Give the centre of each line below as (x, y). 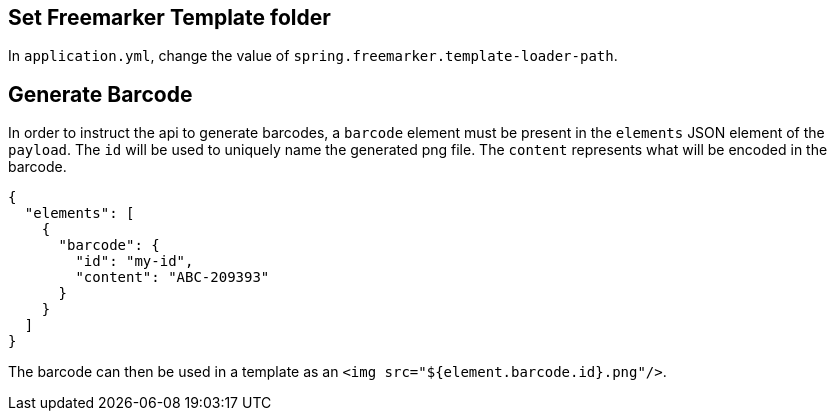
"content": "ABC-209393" (172, 277)
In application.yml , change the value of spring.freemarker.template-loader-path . (313, 56)
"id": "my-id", (134, 261)
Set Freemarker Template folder (169, 17)
